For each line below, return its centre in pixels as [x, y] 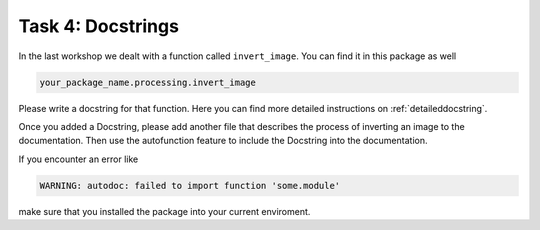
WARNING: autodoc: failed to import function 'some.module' [190, 185]
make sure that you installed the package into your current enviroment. [164, 211]
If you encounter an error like [78, 159]
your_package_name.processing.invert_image [148, 82]
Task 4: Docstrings [99, 26]
